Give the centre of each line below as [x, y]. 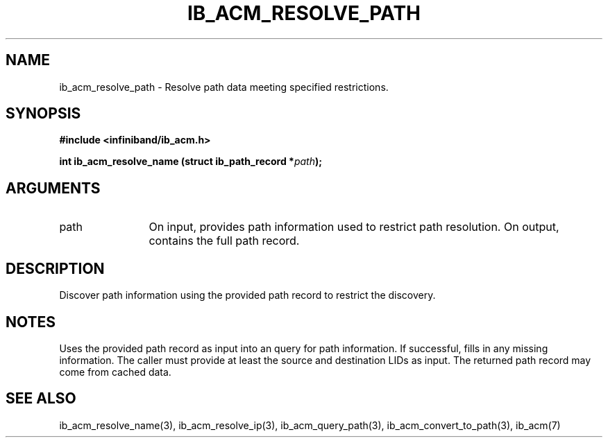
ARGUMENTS [53, 188]
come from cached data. [115, 372]
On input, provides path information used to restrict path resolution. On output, [354, 227]
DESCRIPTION [55, 268]
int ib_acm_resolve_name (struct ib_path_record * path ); [191, 162]
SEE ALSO [41, 399]
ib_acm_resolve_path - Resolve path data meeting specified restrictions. [224, 87]
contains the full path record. [224, 241]
